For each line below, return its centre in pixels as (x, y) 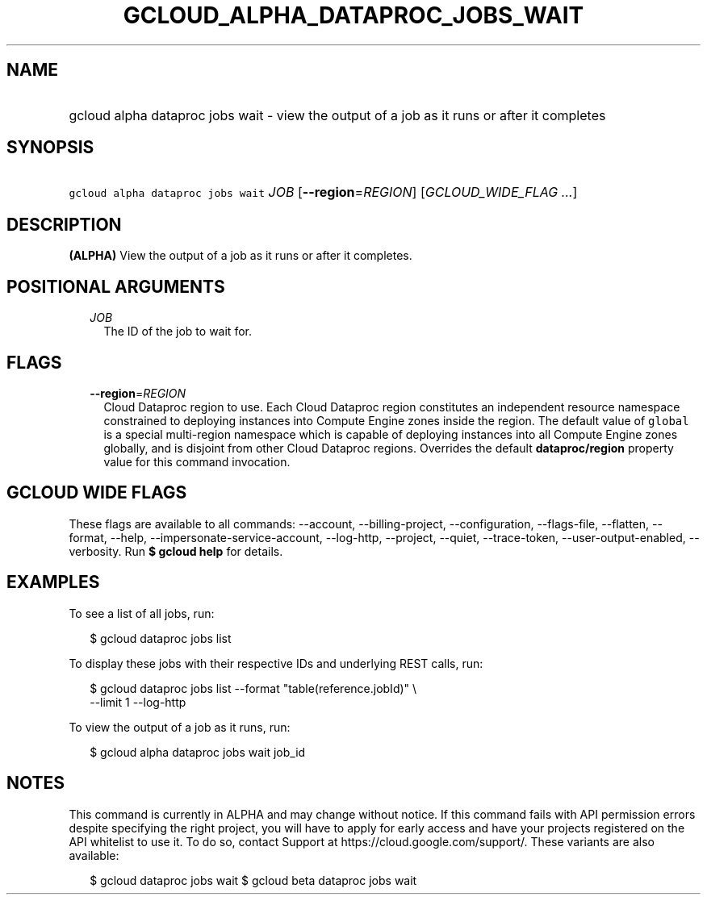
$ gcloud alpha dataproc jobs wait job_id (198, 752)
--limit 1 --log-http (138, 702)
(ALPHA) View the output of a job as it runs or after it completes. (241, 256)
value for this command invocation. (197, 461)
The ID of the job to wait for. (178, 332)
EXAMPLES (53, 582)
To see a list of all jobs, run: (142, 613)
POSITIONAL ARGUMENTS (116, 286)
